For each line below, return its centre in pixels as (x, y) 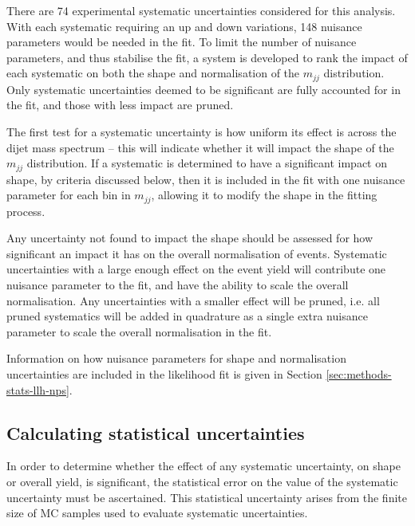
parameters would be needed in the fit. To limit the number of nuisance (182, 42)
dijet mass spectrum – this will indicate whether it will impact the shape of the (200, 147)
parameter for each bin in (69, 195)
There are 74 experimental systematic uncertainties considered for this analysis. (201, 10)
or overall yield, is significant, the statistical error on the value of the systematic (202, 482)
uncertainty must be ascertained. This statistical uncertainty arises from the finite (207, 497)
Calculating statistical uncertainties (156, 432)
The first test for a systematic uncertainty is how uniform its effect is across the (202, 132)
